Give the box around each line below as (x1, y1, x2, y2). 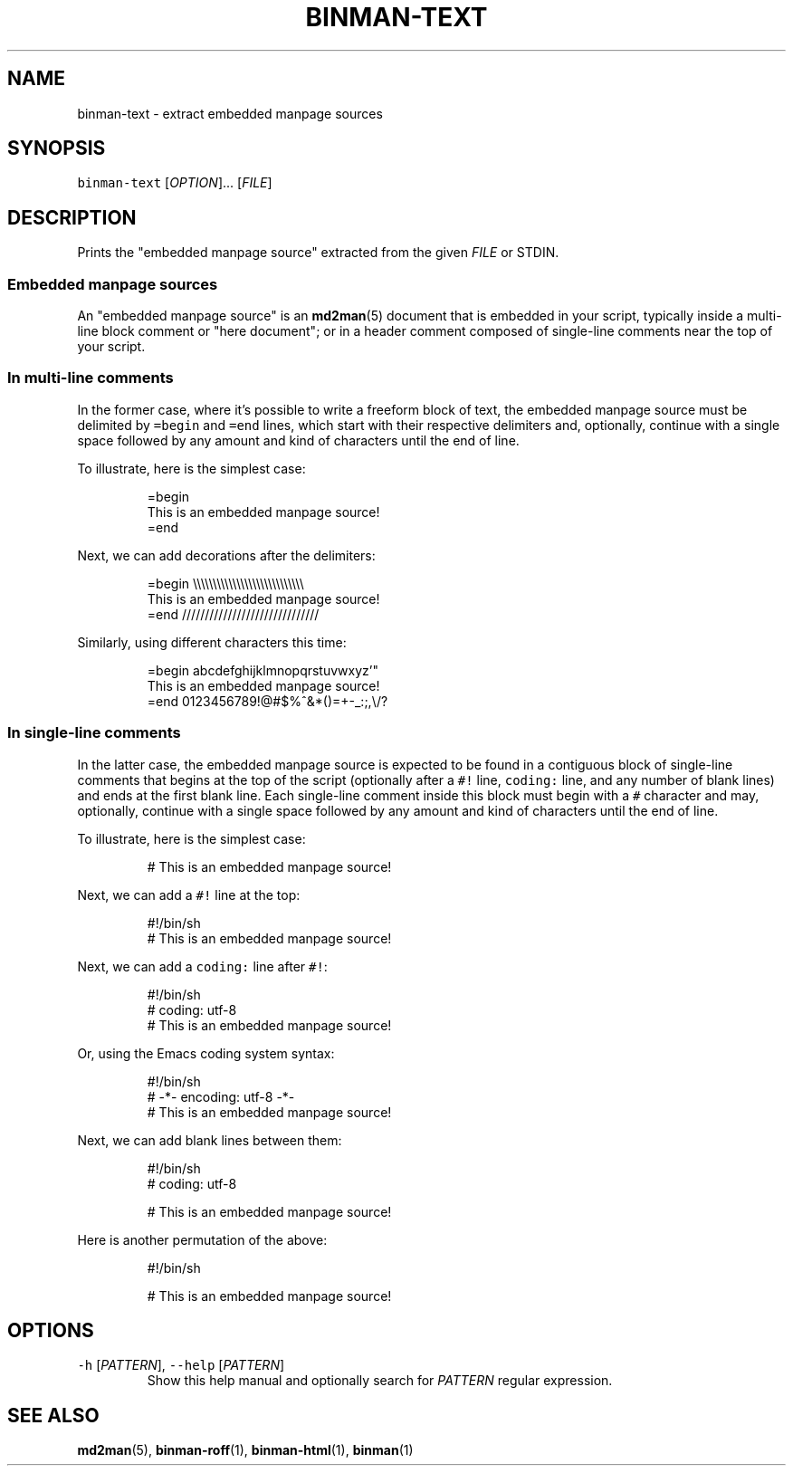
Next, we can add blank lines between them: (77, 1132, 342, 1148)
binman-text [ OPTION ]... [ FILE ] (77, 175, 272, 191)
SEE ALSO (7, 1403, 100, 1427)
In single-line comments (7, 723, 181, 742)
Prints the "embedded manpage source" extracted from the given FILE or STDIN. (77, 244, 559, 261)
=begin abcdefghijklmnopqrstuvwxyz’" (147, 662, 378, 678)
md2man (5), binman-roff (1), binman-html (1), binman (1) (77, 1442, 414, 1459)
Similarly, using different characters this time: (77, 634, 347, 650)
